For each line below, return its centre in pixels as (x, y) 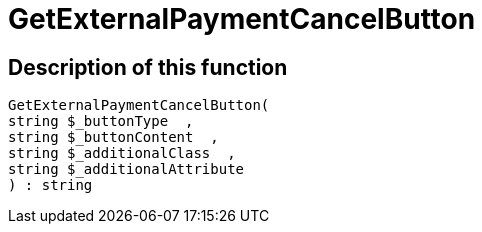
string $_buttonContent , (113, 137)
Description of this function (148, 67)
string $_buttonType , (101, 121)
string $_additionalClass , (122, 153)
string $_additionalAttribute (126, 169)
